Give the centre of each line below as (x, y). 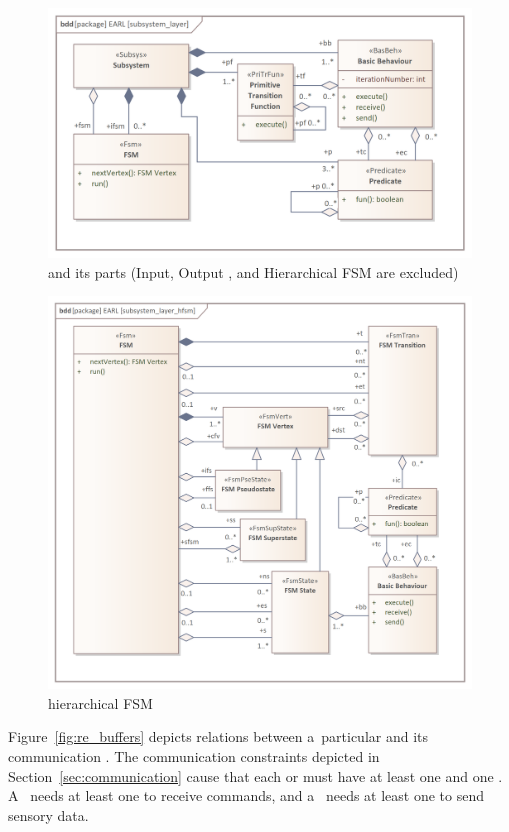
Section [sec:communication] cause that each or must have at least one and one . (255, 775)
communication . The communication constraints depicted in (194, 756)
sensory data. (48, 814)
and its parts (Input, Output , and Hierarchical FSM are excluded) (253, 271)
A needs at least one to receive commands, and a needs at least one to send (246, 795)
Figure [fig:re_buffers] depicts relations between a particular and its (218, 736)
